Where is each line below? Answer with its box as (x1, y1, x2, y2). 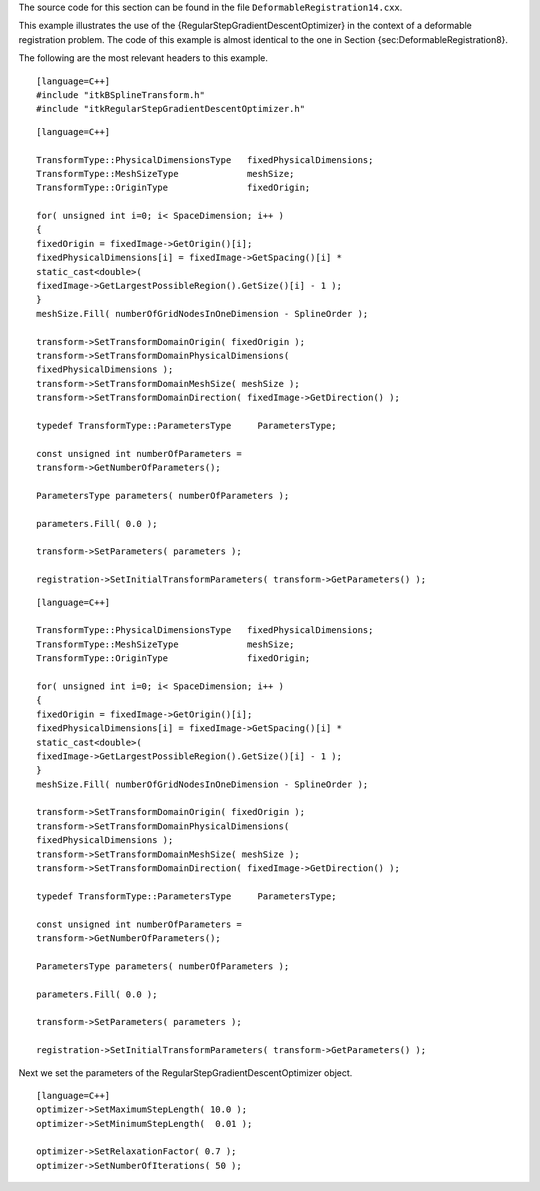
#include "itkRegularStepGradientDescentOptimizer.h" (36, 103, 305, 115)
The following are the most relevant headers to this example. (18, 52, 269, 64)
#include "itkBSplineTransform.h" (36, 89, 205, 100)
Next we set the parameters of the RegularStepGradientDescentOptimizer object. (18, 1066, 353, 1079)
